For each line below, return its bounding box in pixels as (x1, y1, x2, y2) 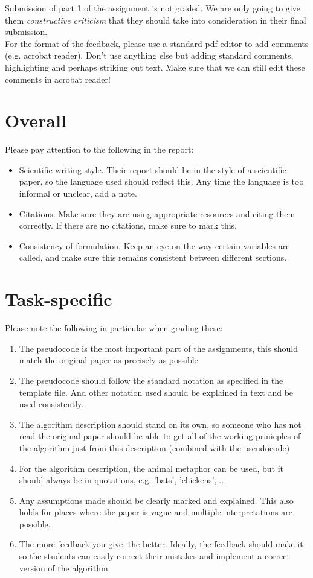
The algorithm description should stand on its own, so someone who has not (19, 418, 302, 430)
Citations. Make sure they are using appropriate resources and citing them (19, 207, 295, 220)
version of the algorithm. (19, 561, 111, 574)
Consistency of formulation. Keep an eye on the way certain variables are (19, 239, 290, 252)
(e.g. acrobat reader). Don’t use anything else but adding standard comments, (5, 49, 294, 62)
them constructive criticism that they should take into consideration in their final (5, 13, 306, 26)
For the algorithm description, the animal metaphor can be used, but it (19, 462, 284, 474)
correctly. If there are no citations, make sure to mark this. (19, 219, 237, 232)
